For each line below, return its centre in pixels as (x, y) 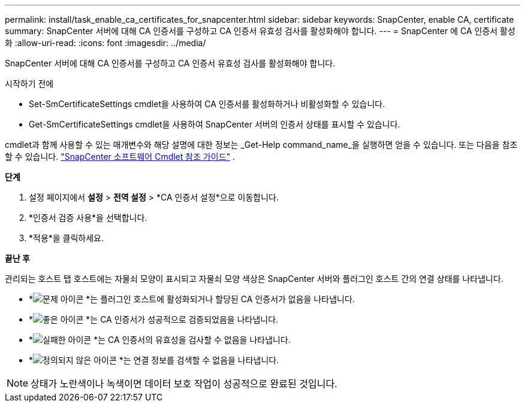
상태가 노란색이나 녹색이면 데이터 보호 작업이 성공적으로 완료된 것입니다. (184, 384)
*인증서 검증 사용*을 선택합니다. (88, 218)
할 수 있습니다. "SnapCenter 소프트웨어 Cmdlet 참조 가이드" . (120, 157)
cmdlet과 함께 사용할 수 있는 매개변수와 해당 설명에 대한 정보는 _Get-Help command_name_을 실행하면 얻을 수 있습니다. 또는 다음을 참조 (261, 145)
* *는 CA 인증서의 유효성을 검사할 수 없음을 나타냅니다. (160, 340)
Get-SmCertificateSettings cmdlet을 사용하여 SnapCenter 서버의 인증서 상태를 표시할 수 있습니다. (215, 124)
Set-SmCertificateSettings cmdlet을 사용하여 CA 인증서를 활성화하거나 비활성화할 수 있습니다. (207, 104)
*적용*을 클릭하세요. (67, 238)
